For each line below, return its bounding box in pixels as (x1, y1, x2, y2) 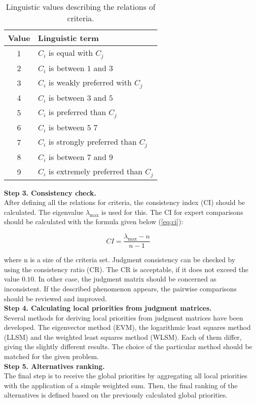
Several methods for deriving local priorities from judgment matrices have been (4, 312, 243, 322)
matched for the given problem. (4, 351, 99, 362)
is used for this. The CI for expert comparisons (101, 206, 243, 217)
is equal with (48, 47, 93, 58)
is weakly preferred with (48, 76, 132, 88)
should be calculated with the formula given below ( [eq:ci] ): (4, 216, 183, 227)
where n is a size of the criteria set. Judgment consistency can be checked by (4, 254, 235, 265)
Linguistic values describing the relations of (6, 1, 155, 12)
